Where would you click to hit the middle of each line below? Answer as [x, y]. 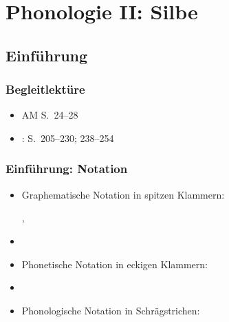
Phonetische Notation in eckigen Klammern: [115, 264]
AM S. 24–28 [50, 115]
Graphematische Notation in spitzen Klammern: [123, 194]
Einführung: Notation [67, 169]
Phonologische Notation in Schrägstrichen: [111, 310]
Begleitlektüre [45, 89]
